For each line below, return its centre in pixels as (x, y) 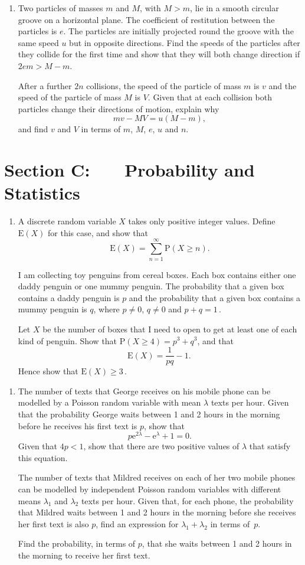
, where (106, 309)
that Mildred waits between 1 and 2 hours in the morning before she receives (157, 512)
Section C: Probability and (129, 170)
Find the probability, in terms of (77, 543)
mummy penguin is (53, 309)
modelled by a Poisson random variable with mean (109, 402)
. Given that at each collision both (210, 97)
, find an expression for (137, 523)
